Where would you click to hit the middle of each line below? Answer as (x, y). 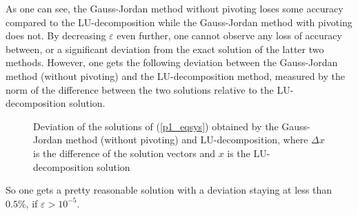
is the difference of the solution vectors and (124, 153)
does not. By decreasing (56, 35)
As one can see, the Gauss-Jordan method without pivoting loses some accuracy (175, 8)
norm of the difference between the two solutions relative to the (140, 89)
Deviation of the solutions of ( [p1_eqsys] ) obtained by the (156, 126)
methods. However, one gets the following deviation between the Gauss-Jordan (172, 62)
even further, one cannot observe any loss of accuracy (229, 35)
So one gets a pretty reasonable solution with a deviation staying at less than (169, 190)
